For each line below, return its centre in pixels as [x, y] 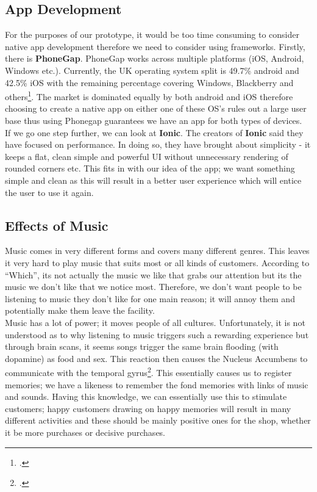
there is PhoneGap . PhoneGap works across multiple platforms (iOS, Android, [155, 58]
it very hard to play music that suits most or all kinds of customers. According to [157, 262]
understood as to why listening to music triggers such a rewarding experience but [157, 334]
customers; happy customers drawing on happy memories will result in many [148, 408]
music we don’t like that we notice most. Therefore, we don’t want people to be [153, 287]
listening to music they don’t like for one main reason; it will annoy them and [150, 298]
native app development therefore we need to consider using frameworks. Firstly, [155, 46]
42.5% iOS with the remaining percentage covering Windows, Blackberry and [149, 82]
